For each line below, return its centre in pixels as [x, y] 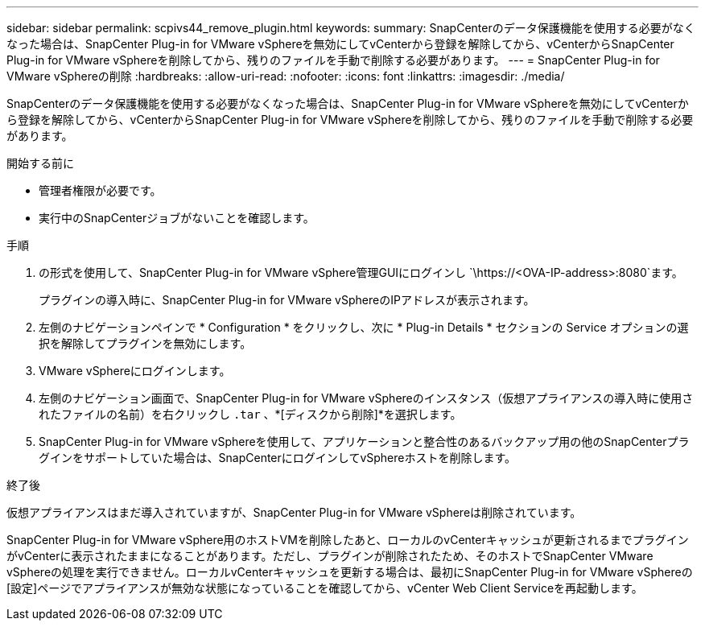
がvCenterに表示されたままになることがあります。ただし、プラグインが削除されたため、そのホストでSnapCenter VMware [330, 556]
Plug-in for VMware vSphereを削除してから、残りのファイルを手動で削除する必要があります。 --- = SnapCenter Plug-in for [333, 60]
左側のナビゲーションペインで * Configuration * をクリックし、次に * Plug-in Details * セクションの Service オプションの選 [364, 327]
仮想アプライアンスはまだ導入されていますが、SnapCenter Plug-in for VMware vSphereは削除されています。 [294, 512]
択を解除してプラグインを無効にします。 [145, 343]
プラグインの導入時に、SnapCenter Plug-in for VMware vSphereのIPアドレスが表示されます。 [287, 300]
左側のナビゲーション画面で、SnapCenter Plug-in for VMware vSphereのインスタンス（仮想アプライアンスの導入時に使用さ [366, 398]
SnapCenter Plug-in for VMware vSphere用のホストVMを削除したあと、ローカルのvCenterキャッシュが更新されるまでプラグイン [348, 540]
